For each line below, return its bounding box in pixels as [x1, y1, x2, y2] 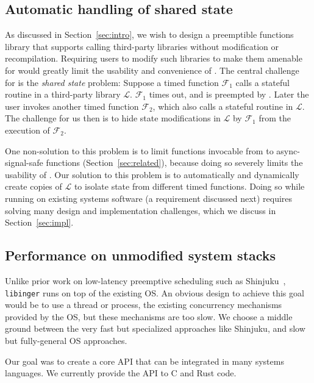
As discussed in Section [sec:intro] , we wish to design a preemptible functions [5, 28, 294, 41]
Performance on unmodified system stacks [5, 246, 276, 265]
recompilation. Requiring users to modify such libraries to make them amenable [5, 52, 302, 65]
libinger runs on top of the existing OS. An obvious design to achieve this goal [5, 286, 304, 299]
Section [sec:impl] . [5, 216, 74, 229]
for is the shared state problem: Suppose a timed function [5, 76, 219, 88]
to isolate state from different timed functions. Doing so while [74, 180, 305, 193]
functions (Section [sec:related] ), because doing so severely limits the [46, 156, 303, 169]
